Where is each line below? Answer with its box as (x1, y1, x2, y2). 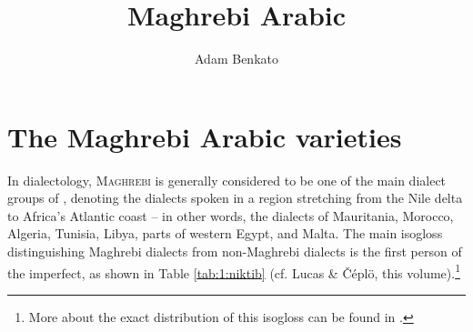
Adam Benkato (195, 49, 278, 68)
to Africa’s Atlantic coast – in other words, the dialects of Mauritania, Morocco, (7, 206, 454, 225)
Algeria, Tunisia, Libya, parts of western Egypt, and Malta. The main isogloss (7, 224, 443, 243)
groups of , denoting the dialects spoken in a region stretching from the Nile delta (7, 188, 463, 207)
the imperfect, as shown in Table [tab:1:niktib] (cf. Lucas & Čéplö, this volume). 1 (7, 260, 460, 282)
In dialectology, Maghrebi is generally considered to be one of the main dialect (7, 170, 447, 189)
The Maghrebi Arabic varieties (7, 117, 402, 155)
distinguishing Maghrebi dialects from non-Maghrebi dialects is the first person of (7, 242, 462, 261)
